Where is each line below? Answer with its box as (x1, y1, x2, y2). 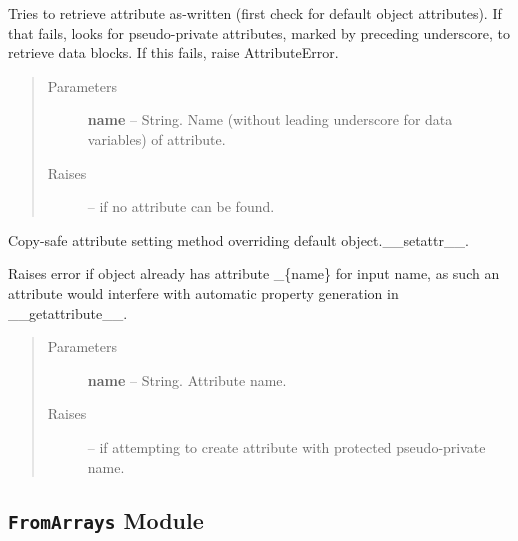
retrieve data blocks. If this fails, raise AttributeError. (8, 42, 339, 63)
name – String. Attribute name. (87, 369, 287, 390)
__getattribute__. (8, 302, 128, 323)
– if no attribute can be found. (87, 196, 275, 217)
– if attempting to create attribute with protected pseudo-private (87, 436, 486, 457)
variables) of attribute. (87, 128, 226, 149)
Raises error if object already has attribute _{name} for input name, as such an (8, 263, 500, 284)
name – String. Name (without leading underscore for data (87, 109, 453, 130)
